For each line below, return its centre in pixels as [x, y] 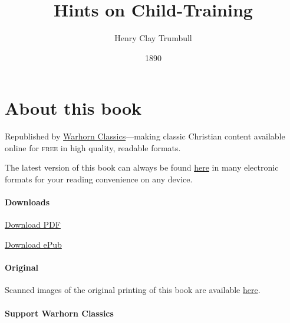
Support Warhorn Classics [59, 313]
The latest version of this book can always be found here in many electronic [142, 167]
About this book [73, 108]
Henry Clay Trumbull [153, 38]
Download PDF [33, 224]
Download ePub [33, 244]
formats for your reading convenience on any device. [99, 179]
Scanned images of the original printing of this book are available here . [133, 290]
